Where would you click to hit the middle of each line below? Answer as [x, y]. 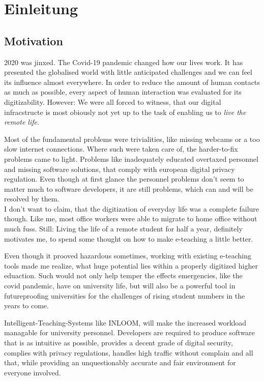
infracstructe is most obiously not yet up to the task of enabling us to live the [125, 112]
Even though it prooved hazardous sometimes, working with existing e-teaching [128, 256]
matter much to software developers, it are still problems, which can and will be [129, 188]
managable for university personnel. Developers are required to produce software [129, 332]
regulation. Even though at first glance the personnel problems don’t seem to [124, 179]
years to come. [26, 305]
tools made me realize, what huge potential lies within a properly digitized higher [131, 265]
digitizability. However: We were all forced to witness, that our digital [113, 101]
